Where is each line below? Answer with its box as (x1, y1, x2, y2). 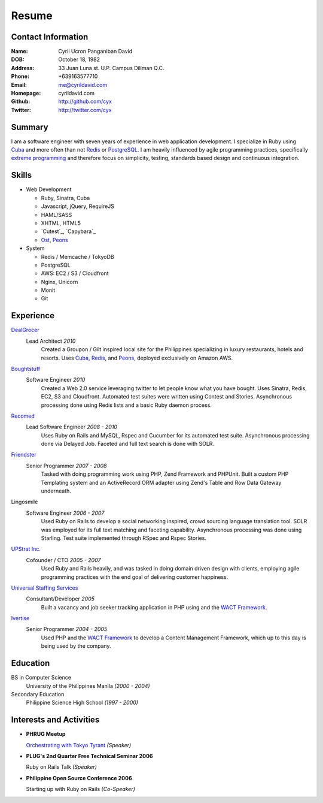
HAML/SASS (41, 211, 72, 218)
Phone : (11, 73, 30, 80)
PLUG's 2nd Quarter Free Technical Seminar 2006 (26, 753, 153, 760)
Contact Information (11, 32, 89, 42)
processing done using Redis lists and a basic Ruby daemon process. (41, 402, 212, 409)
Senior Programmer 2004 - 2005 (26, 626, 108, 633)
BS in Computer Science (11, 674, 72, 681)
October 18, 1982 (58, 56, 100, 63)
